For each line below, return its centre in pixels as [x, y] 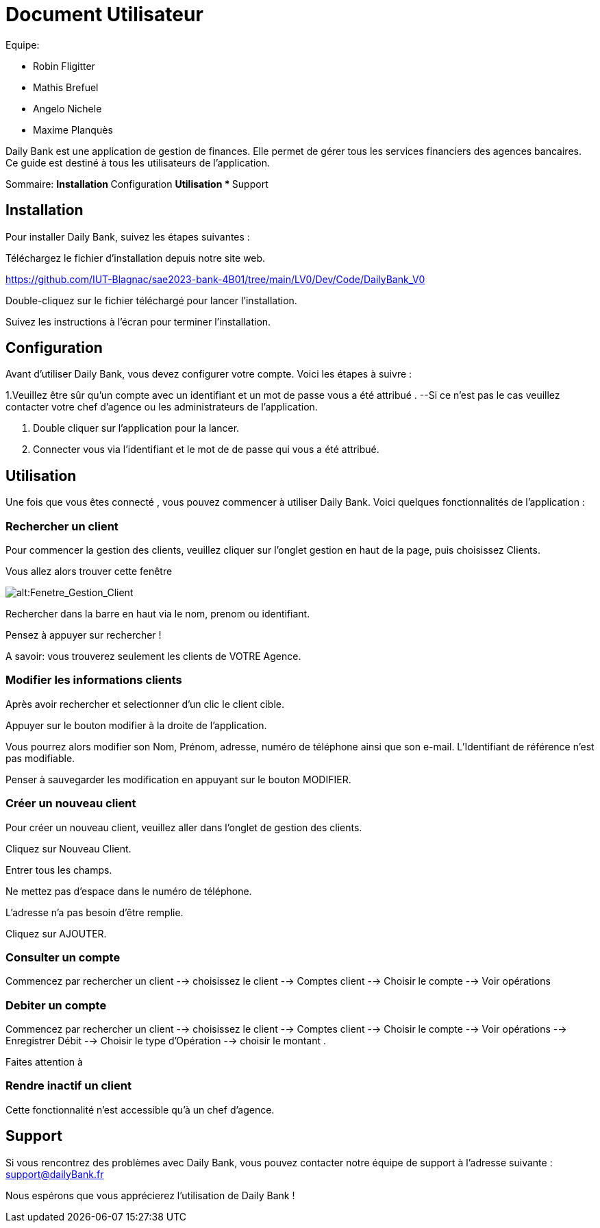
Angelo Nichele [67, 108]
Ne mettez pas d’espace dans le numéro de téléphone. [129, 891]
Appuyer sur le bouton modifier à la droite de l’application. [136, 725]
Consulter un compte [63, 957]
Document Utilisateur [104, 14]
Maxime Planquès [73, 130]
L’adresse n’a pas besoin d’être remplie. [95, 912]
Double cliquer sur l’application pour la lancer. [136, 428]
